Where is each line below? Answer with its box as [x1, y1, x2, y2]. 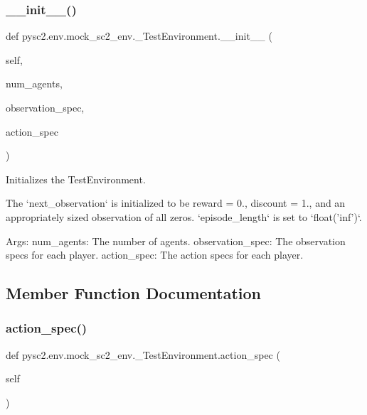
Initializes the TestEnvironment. [6, 171, 146, 186]
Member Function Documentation [6, 282, 262, 304]
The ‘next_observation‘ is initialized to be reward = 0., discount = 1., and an [6, 195, 346, 210]
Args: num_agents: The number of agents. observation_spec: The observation [6, 233, 346, 248]
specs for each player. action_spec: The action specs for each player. [6, 247, 304, 262]
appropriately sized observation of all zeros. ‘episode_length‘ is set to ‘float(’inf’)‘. [6, 209, 362, 224]
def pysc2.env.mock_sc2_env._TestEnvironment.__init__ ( [6, 28, 272, 43]
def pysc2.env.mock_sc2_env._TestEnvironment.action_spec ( [6, 347, 280, 362]
